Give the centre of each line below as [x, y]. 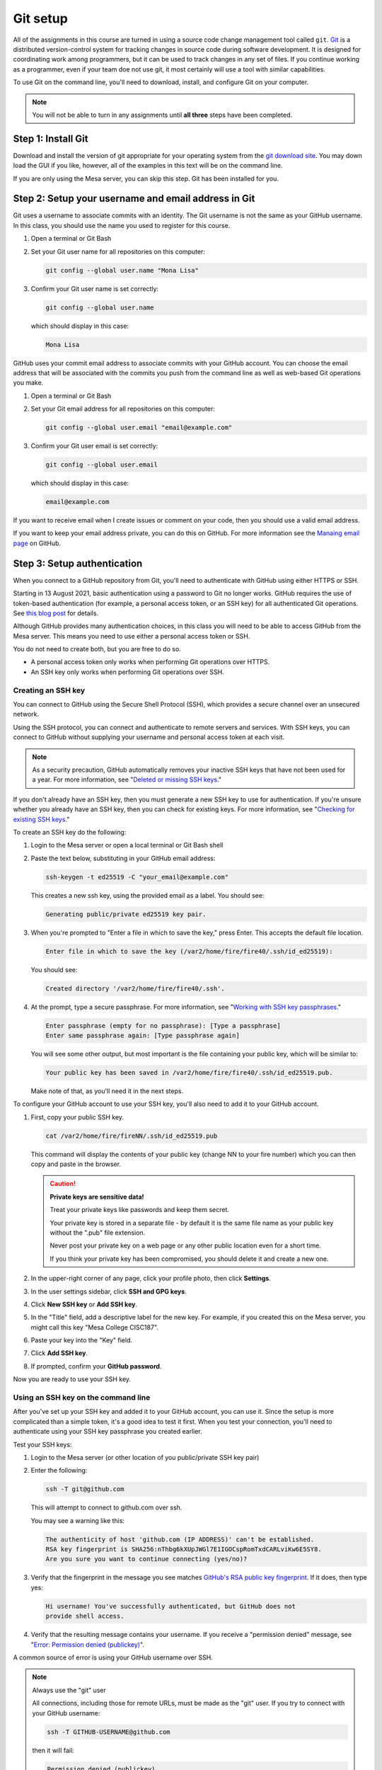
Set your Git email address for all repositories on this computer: [123, 409]
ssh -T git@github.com [85, 1489]
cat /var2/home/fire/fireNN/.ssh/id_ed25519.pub [132, 1136]
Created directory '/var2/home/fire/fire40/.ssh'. [135, 988]
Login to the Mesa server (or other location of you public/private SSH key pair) [145, 1457]
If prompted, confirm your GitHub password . [96, 1366]
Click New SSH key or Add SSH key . [84, 1304]
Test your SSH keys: [42, 1444]
